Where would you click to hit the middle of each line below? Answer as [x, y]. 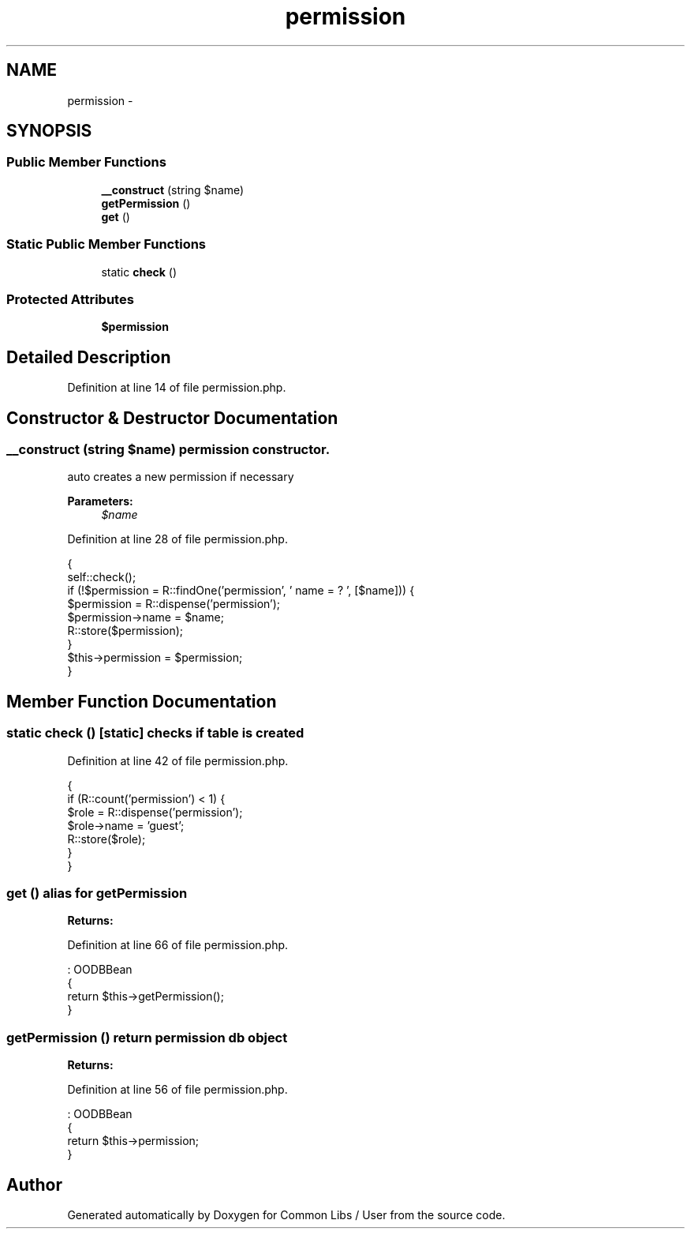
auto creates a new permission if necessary [181, 477]
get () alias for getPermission [97, 893]
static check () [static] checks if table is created [155, 733]
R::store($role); [106, 839]
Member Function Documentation [142, 701]
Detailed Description [89, 357]
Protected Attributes [70, 299]
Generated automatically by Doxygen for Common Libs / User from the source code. [286, 1214]
